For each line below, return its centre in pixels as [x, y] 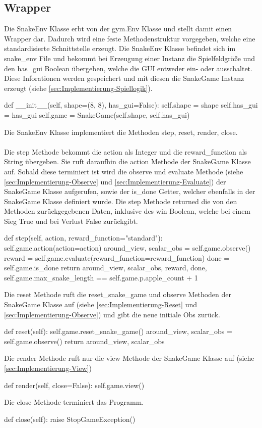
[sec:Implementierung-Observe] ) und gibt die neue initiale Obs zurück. [112, 314]
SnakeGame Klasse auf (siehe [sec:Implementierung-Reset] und [101, 304]
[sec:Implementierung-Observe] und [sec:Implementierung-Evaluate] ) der [115, 181]
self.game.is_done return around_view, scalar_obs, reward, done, [106, 268]
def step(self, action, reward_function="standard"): [83, 238]
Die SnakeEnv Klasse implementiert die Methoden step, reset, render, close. [121, 132]
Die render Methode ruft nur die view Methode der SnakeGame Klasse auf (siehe [129, 358]
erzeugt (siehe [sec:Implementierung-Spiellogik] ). [78, 88]
